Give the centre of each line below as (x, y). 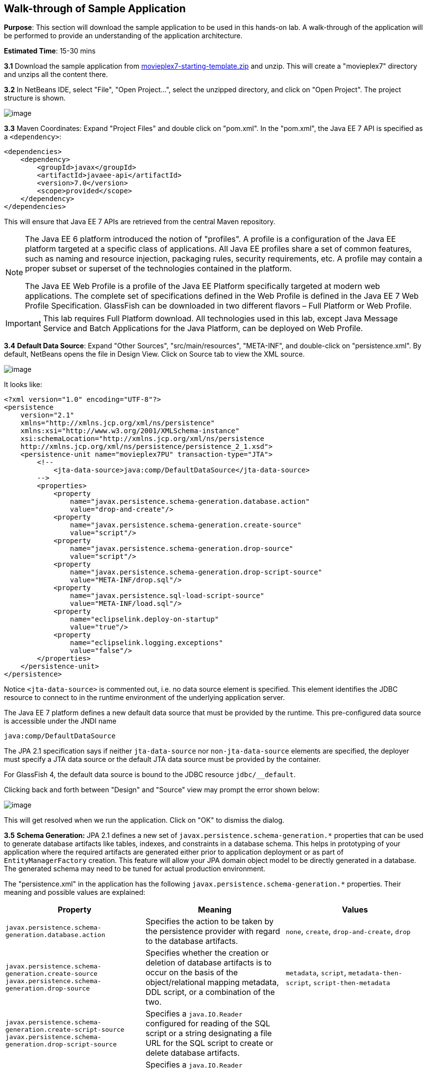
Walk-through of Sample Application (95, 9)
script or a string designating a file (209, 1033)
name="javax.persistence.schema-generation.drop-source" (182, 549)
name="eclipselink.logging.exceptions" (146, 643)
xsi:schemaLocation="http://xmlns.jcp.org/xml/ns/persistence (142, 439)
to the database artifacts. (192, 941)
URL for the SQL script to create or (209, 1043)
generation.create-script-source (65, 1030)
